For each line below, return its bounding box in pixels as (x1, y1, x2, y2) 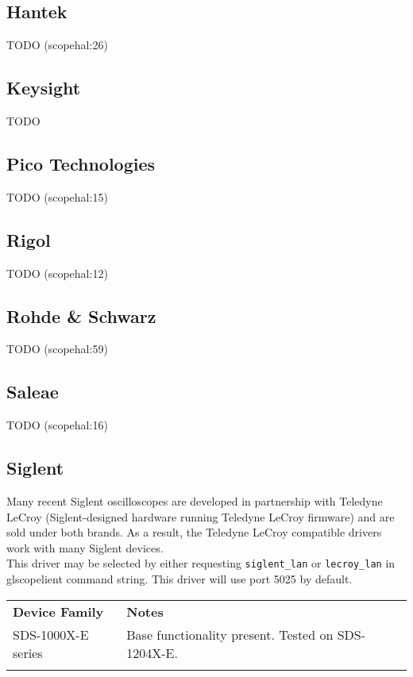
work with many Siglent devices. (6, 539, 164, 556)
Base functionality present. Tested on (126, 625, 334, 644)
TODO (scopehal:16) (6, 417, 108, 433)
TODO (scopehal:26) (6, 37, 108, 53)
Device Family (13, 602, 104, 621)
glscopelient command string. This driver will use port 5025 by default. (6, 571, 353, 587)
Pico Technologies (6, 151, 156, 175)
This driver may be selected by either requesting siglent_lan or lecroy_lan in (6, 555, 396, 571)
